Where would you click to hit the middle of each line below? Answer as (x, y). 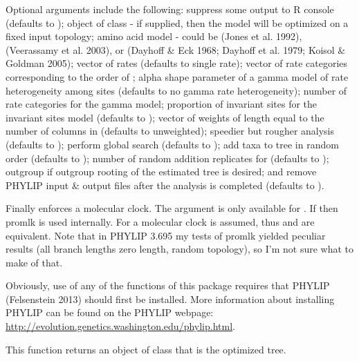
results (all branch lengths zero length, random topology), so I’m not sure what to (180, 249)
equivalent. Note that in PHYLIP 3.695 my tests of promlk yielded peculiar (166, 235)
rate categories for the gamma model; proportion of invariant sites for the (162, 104)
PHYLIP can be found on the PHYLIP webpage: (110, 312)
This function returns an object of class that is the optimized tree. (146, 349)
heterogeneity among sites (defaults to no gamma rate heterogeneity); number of (176, 90)
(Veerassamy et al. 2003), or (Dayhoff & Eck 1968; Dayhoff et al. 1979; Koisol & (176, 49)
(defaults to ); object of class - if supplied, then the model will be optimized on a (177, 22)
